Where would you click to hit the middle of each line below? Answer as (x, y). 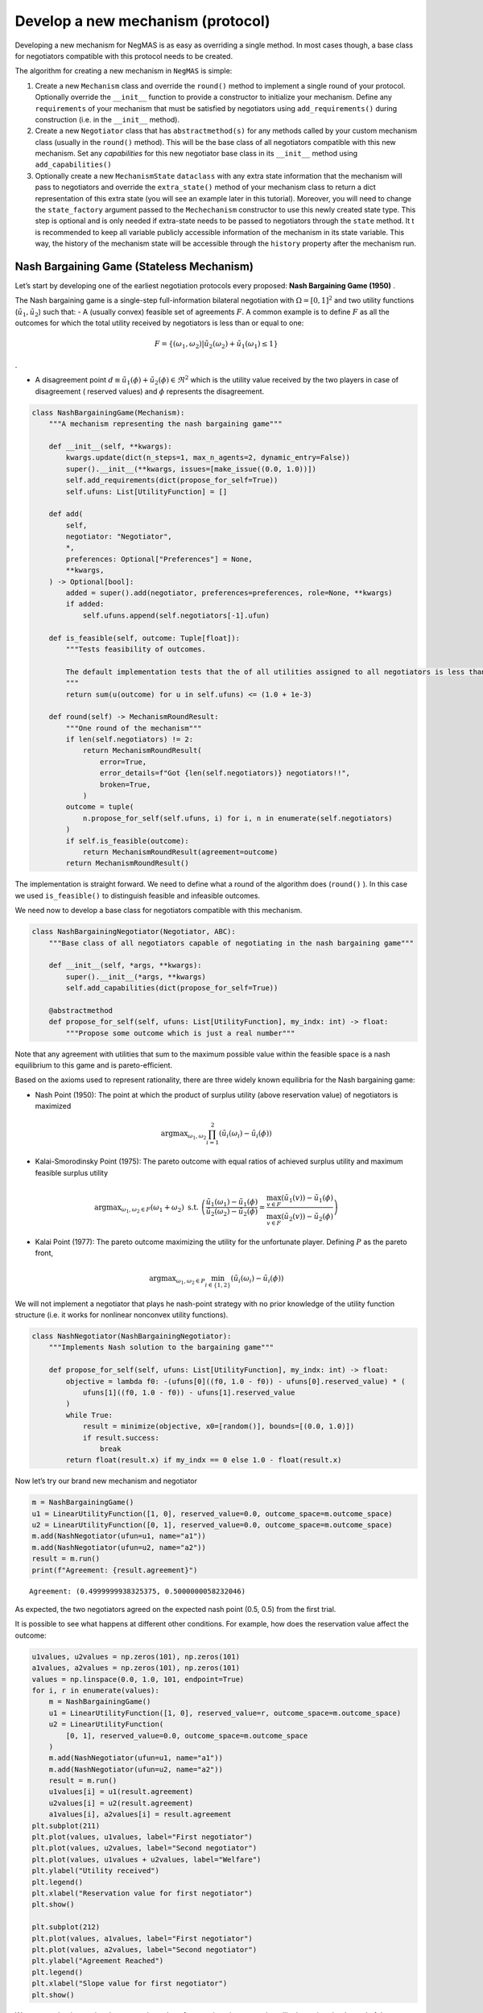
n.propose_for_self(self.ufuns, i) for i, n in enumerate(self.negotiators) (238, 818)
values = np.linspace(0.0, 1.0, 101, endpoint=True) (138, 1679)
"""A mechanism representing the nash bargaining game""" (165, 424)
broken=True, (125, 784)
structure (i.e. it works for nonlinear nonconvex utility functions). (122, 1315)
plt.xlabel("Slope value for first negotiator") (130, 1984)
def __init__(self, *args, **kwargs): (125, 965)
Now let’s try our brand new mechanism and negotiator (106, 1481)
